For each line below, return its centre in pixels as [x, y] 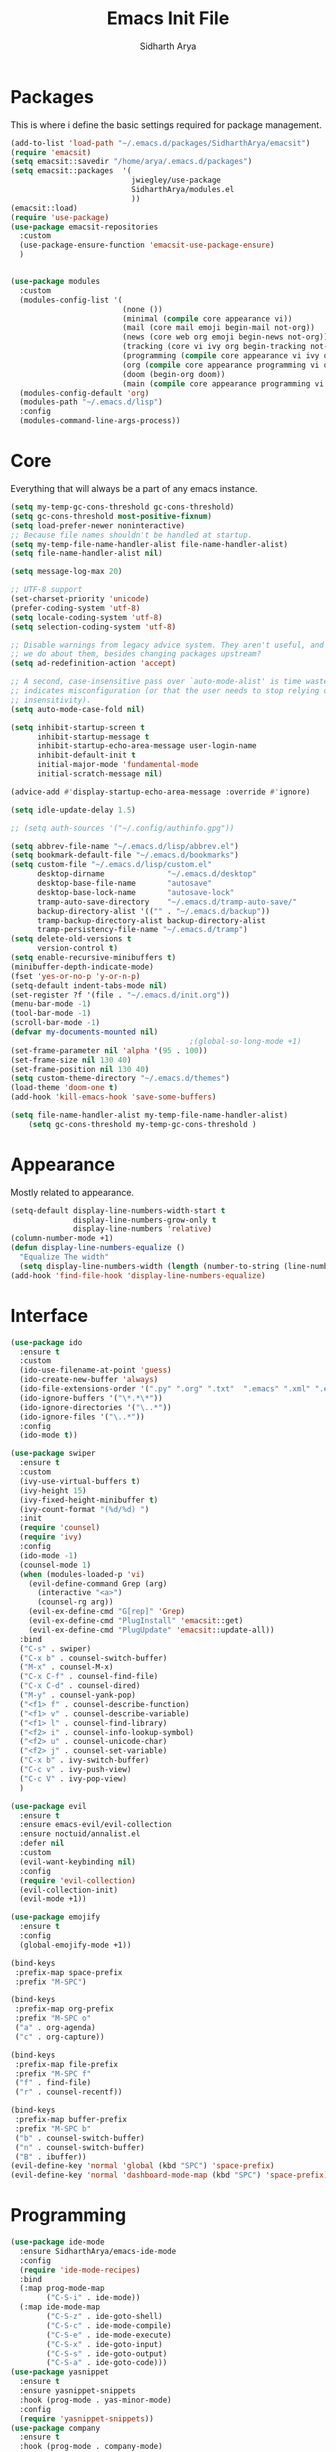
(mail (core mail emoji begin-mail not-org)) [218, 328]
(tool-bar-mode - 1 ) [51, 1013]
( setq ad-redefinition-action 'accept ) [93, 663]
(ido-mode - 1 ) [48, 1555]
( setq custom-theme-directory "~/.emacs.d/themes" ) [120, 1078]
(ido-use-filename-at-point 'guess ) [95, 1370]
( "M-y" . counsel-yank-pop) [78, 1695]
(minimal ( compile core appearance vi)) [207, 318]
